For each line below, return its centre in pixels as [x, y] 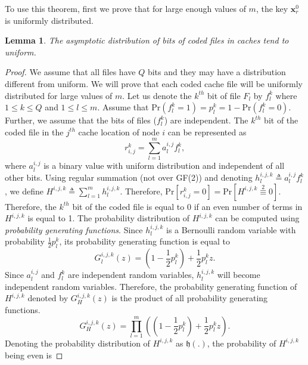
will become [239, 275]
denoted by [48, 298]
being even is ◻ [34, 355]
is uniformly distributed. [49, 20]
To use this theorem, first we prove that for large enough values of [125, 8]
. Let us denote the [157, 95]
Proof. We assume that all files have [70, 72]
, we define [24, 191]
